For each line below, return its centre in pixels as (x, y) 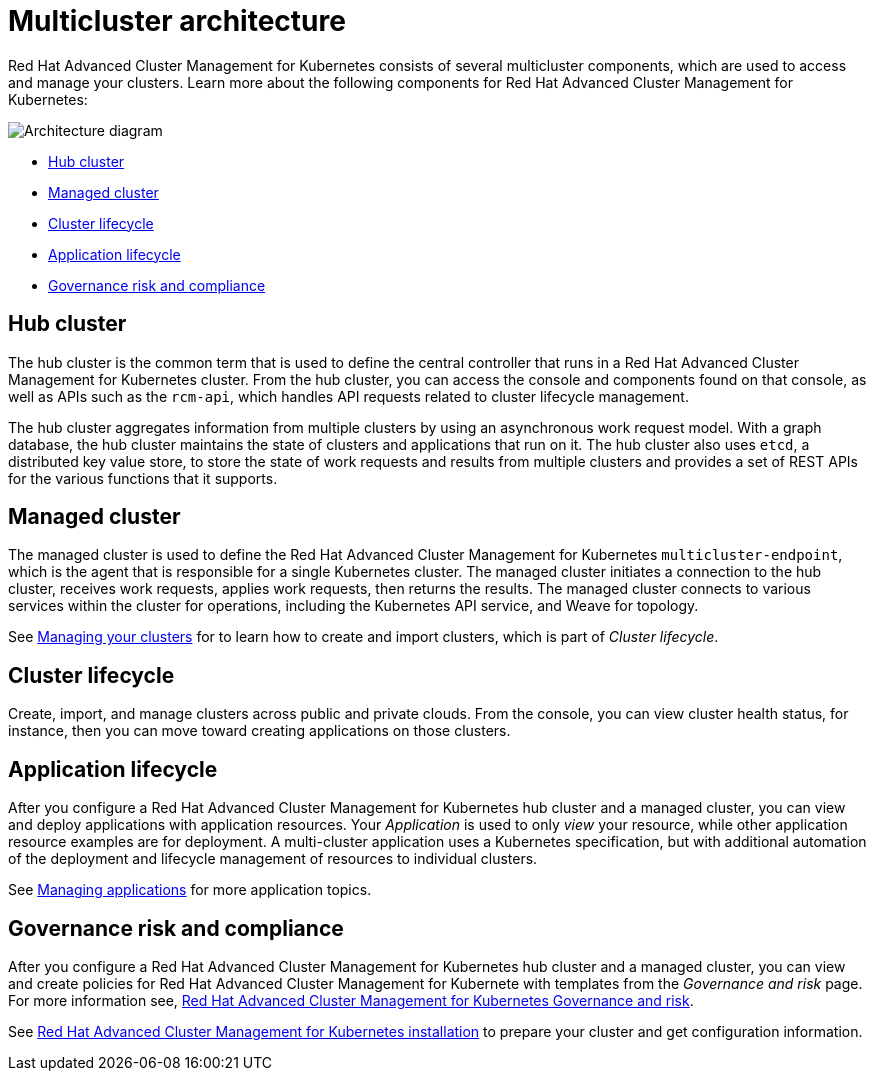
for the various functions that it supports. (143, 478)
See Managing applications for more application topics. (190, 890)
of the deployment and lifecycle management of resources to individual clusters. (273, 859)
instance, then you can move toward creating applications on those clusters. (259, 731)
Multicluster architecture (177, 21)
